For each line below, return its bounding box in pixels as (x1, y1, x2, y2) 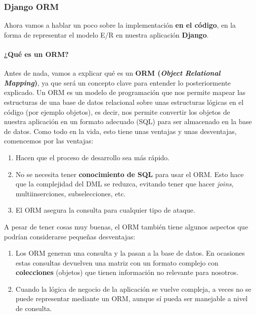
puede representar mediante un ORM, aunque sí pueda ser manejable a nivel (15, 293, 248, 304)
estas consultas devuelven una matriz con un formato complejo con (15, 257, 218, 268)
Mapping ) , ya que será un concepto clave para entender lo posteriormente (4, 77, 231, 88)
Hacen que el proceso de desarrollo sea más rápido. (15, 152, 170, 162)
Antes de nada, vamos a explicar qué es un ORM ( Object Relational (4, 68, 220, 78)
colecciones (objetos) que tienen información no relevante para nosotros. (15, 267, 239, 277)
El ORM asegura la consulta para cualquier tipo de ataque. (15, 205, 195, 215)
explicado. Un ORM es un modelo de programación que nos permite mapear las (4, 87, 246, 97)
